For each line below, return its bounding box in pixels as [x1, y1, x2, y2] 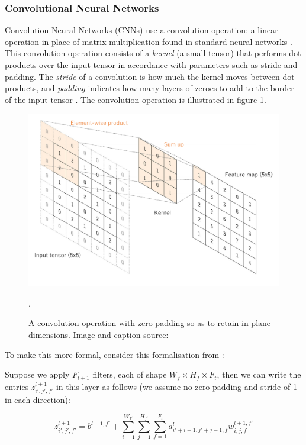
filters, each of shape [92, 368, 167, 380]
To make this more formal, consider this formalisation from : [5, 348, 224, 360]
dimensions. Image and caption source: [28, 328, 169, 341]
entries [5, 380, 29, 392]
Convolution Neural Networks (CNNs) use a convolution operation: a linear [5, 24, 278, 36]
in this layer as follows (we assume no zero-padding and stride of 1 [56, 380, 297, 392]
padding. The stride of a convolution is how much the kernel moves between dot [5, 70, 295, 82]
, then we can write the [217, 368, 301, 380]
